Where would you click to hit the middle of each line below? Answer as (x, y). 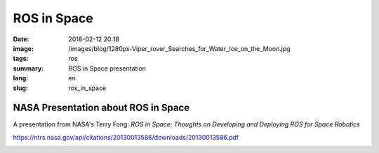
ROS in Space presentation (107, 68)
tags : (21, 59)
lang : (21, 78)
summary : (28, 68)
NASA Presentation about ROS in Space (101, 108)
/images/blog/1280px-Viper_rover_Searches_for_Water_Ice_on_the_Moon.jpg (179, 48)
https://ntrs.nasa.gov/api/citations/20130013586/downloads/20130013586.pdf (126, 137)
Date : (21, 39)
